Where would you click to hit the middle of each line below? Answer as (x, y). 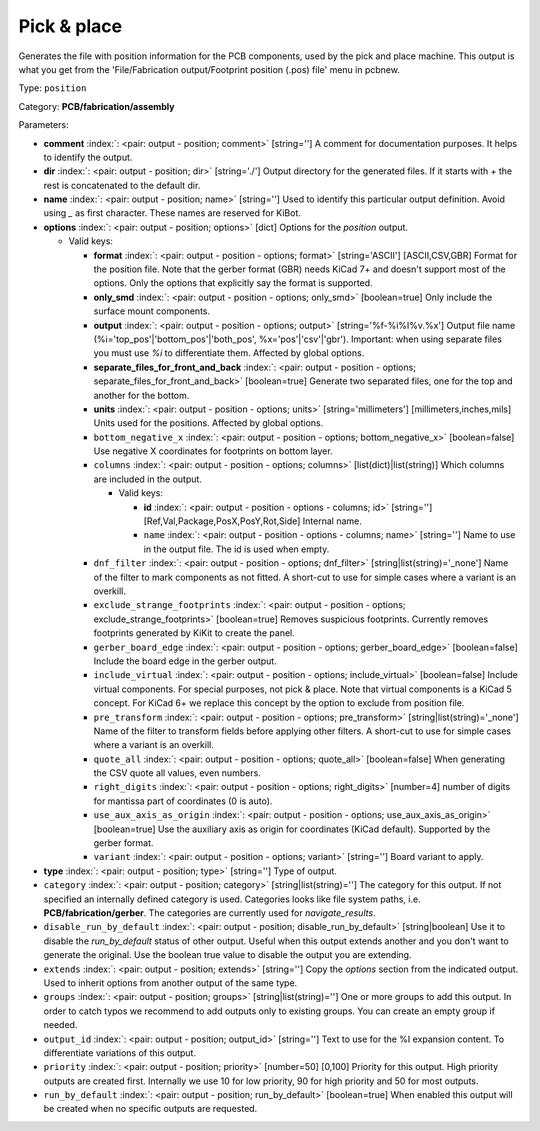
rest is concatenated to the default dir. (122, 185)
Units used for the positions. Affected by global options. (208, 423)
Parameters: (43, 125)
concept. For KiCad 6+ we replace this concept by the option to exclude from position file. (279, 703)
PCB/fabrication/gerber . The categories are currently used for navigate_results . (209, 912)
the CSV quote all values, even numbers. (177, 773)
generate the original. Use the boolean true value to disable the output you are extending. (227, 955)
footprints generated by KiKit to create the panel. (194, 633)
